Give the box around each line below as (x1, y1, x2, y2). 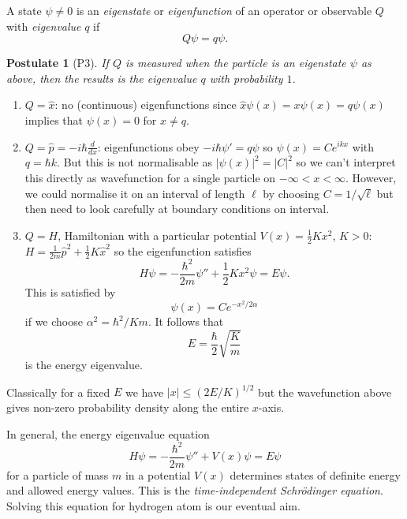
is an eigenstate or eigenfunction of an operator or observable (76, 2, 372, 18)
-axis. (258, 399, 285, 416)
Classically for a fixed (6, 383, 110, 400)
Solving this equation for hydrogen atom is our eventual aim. (6, 497, 301, 513)
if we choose (24, 313, 83, 330)
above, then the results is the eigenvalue (6, 69, 197, 86)
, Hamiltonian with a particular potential (58, 226, 256, 243)
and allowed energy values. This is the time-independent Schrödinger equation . (6, 482, 383, 498)
